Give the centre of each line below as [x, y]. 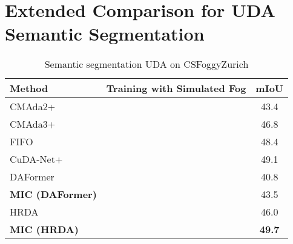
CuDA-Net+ [36, 159]
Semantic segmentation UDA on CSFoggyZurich [146, 64]
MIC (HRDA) [44, 229]
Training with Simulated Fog [176, 88]
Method [29, 88]
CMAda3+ [33, 124]
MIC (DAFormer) [53, 194]
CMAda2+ [33, 107]
